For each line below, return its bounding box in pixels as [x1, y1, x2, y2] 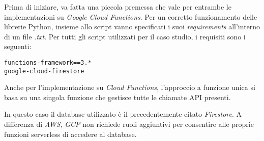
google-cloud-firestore [4, 67, 84, 75]
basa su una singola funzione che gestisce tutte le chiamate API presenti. [4, 91, 231, 102]
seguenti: [4, 41, 32, 52]
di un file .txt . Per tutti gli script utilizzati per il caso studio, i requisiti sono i [4, 31, 246, 41]
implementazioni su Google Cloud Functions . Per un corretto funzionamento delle [4, 11, 257, 22]
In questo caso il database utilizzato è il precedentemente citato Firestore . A [4, 109, 242, 119]
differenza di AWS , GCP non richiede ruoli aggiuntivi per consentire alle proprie [4, 119, 254, 129]
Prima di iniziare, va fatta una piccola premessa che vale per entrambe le [4, 2, 231, 12]
